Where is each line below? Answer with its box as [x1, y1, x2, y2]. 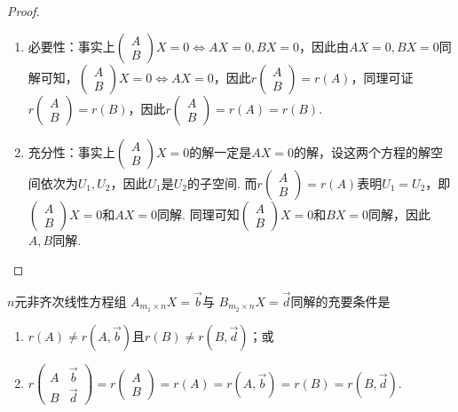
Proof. [7, 2, 40, 20]
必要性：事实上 [28, 36, 115, 55]
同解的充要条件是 [290, 292, 391, 310]
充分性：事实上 [28, 142, 115, 161]
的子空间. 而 [187, 173, 257, 192]
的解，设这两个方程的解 [294, 142, 431, 161]
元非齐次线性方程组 [14, 292, 127, 310]
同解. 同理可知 [157, 204, 240, 223]
